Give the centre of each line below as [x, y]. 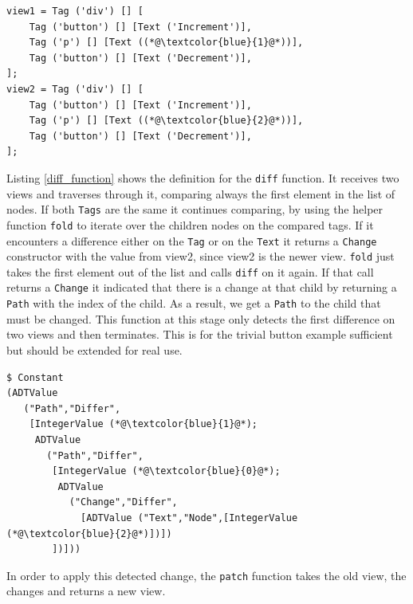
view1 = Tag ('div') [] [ [75, 11]
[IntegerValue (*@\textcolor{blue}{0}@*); [166, 471]
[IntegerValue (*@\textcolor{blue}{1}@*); [143, 424]
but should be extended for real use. [94, 349]
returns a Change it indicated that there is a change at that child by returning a [202, 287]
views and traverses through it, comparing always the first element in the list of [201, 193]
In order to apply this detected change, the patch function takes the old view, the [206, 575]
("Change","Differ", [123, 502]
